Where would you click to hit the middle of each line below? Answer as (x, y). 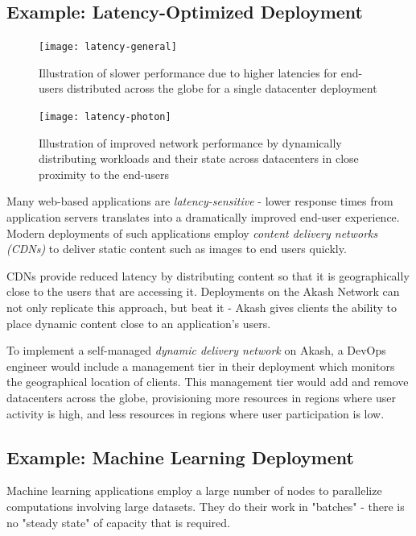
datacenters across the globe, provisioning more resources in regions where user (201, 398)
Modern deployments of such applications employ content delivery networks (192, 233)
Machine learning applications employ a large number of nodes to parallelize (194, 490)
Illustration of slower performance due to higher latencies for (188, 72)
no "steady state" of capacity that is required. (118, 522)
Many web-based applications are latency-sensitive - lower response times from (200, 201)
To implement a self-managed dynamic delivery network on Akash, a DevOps (196, 350)
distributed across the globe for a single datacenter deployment (222, 88)
